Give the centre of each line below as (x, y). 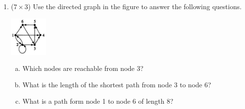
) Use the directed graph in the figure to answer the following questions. (135, 6)
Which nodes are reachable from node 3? (83, 68)
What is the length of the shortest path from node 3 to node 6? (117, 84)
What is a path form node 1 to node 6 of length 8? (98, 101)
